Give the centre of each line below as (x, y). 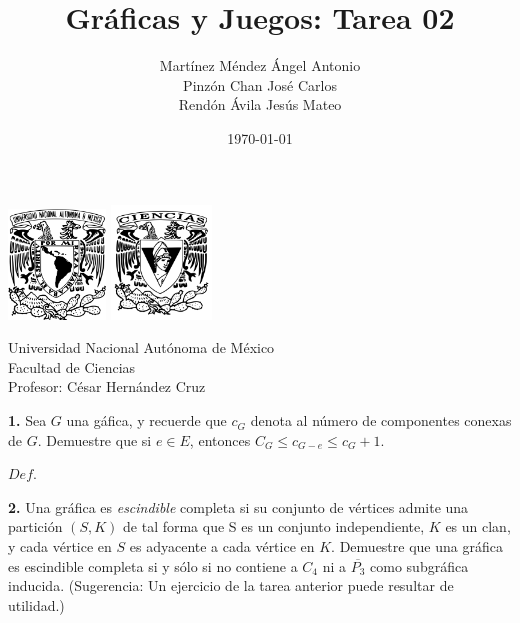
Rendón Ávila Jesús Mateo (260, 104)
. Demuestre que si (94, 439)
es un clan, (478, 526)
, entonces (220, 439)
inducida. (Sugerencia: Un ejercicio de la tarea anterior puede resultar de (231, 585)
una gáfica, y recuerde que (146, 420)
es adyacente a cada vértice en (222, 546)
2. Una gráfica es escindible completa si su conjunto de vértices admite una (238, 506)
